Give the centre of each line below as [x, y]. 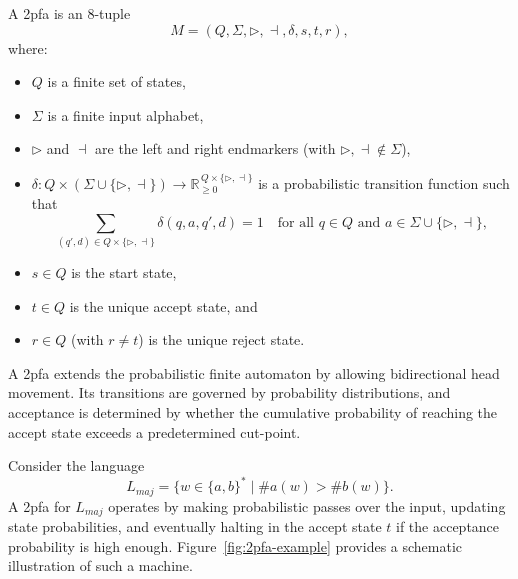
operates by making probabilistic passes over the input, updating [307, 505]
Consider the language [76, 465]
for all [295, 222]
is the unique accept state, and [163, 305]
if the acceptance [448, 526]
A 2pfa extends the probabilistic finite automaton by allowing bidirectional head [254, 372]
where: [28, 47]
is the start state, [124, 272]
